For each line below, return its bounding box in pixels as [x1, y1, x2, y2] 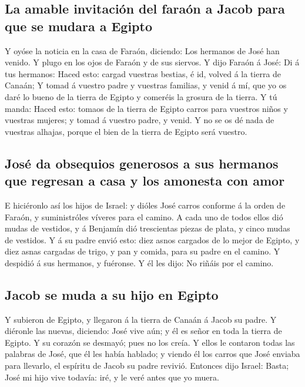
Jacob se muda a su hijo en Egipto [5, 285, 219, 303]
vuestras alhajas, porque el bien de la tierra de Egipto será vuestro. [5, 125, 247, 137]
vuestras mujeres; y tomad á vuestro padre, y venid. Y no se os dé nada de [5, 114, 274, 126]
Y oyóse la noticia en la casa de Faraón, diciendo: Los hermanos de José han [5, 44, 280, 57]
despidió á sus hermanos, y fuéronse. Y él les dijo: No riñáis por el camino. [5, 256, 274, 269]
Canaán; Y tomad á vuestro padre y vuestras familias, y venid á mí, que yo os [5, 79, 287, 91]
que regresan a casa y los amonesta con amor [5, 171, 285, 190]
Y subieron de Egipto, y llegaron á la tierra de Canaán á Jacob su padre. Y [5, 313, 277, 325]
